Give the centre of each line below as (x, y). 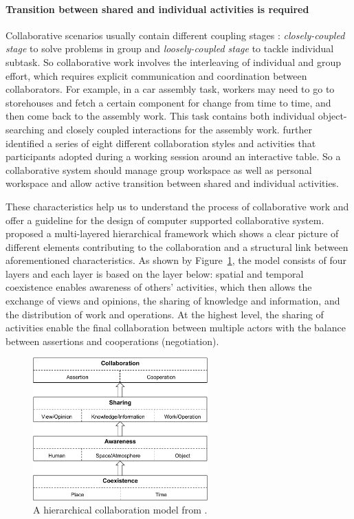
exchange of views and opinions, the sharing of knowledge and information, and (173, 301)
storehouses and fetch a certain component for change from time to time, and (168, 102)
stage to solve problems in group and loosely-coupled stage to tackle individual (170, 48)
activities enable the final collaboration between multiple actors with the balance (176, 328)
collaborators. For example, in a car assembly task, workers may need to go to (170, 89)
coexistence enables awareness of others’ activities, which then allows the (159, 287)
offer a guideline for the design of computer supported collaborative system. (165, 220)
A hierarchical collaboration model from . (120, 510)
